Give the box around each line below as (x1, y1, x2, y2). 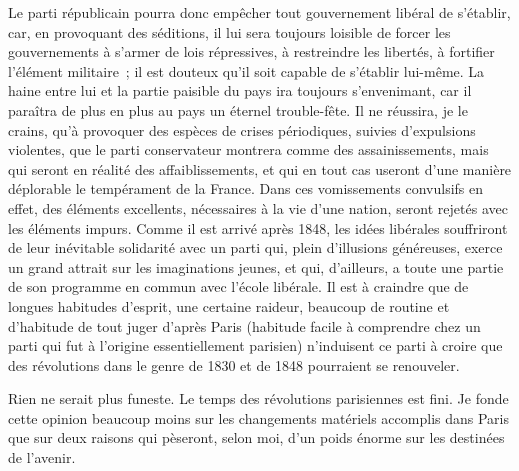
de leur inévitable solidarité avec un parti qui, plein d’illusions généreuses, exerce (8, 237, 503, 258)
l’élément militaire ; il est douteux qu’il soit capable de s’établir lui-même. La (8, 60, 485, 81)
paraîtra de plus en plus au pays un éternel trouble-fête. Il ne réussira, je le (8, 99, 468, 120)
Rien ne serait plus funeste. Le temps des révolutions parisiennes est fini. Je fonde (8, 388, 509, 409)
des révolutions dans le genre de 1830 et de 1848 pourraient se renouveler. (8, 354, 460, 375)
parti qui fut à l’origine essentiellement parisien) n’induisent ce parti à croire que (8, 335, 503, 356)
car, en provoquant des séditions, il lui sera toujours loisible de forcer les (8, 21, 451, 42)
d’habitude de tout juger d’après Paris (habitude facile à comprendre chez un (8, 315, 481, 336)
